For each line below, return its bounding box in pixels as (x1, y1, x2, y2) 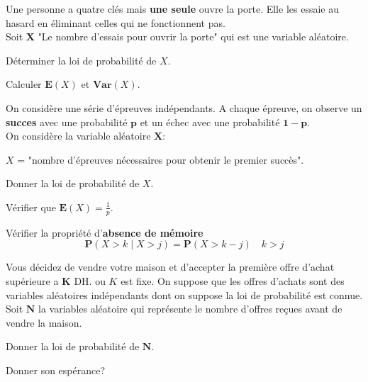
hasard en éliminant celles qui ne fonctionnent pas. (6, 15, 225, 30)
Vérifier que (6, 199, 56, 214)
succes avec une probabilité (6, 114, 128, 129)
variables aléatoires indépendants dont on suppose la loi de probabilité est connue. (6, 287, 363, 302)
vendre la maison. (6, 315, 82, 330)
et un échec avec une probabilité (140, 114, 280, 129)
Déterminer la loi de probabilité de (6, 52, 157, 67)
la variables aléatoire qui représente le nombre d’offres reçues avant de (38, 301, 342, 316)
